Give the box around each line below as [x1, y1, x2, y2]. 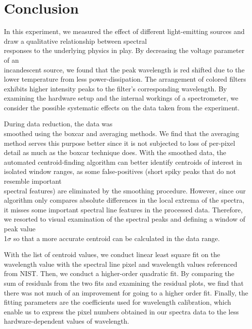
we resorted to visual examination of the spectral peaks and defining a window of [4, 214, 246, 224]
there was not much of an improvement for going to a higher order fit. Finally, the [4, 287, 248, 297]
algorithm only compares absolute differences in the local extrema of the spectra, [4, 195, 245, 205]
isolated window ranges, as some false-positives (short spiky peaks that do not [4, 166, 236, 176]
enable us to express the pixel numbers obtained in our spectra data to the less [4, 306, 239, 316]
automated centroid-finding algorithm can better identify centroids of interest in [4, 156, 242, 167]
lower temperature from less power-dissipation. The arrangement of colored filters [4, 74, 246, 84]
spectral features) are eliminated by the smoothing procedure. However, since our [4, 185, 246, 195]
